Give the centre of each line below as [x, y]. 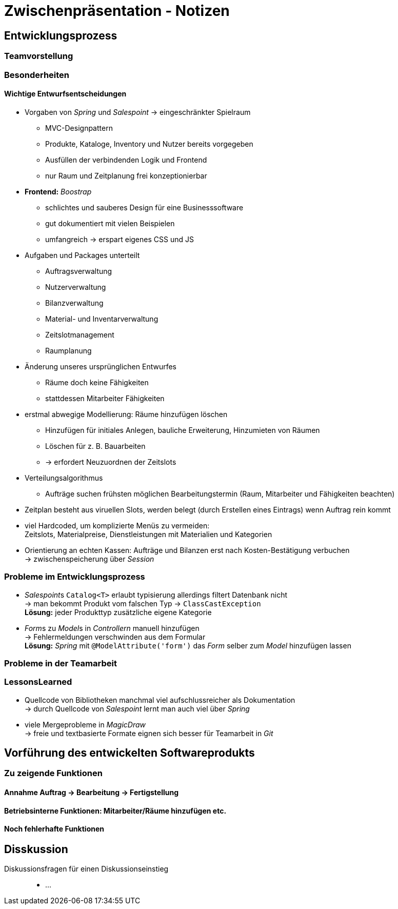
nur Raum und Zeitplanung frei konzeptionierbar [126, 175]
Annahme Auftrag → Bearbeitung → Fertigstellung [92, 793]
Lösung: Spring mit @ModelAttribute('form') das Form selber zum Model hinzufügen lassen [188, 645]
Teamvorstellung [39, 56]
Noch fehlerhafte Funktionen [54, 829]
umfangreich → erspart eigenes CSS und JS [120, 239]
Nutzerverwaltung [76, 287]
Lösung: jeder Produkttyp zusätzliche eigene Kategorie [118, 612]
